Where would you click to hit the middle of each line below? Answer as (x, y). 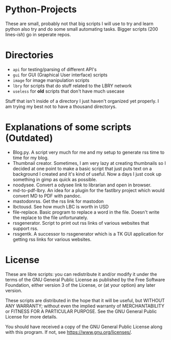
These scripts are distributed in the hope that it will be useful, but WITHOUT (85, 300)
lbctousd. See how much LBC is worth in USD (60, 206)
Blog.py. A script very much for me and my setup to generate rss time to (89, 152)
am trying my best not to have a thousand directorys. (61, 107)
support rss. (26, 228)
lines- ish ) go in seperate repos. (38, 34)
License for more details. (31, 316)
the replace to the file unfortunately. (50, 217)
